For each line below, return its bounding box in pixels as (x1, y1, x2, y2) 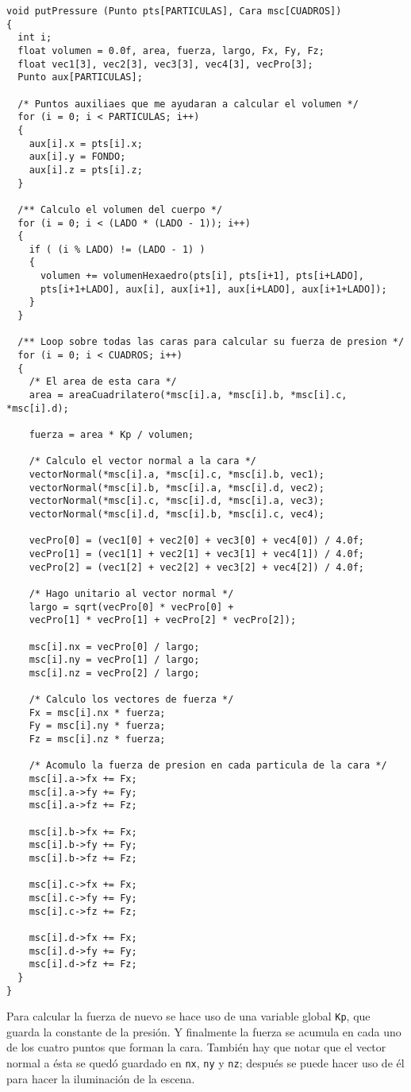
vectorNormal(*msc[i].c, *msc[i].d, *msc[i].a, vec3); (29, 495, 325, 507)
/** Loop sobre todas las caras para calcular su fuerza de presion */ (17, 336, 405, 348)
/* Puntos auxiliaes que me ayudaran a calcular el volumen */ (17, 98, 359, 110)
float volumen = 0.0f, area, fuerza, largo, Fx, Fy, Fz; (17, 45, 325, 56)
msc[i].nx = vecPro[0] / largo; (29, 641, 200, 652)
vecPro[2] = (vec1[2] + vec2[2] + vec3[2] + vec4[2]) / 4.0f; (29, 561, 365, 573)
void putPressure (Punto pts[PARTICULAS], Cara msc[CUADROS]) (6, 6, 342, 17)
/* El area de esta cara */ (29, 376, 177, 388)
